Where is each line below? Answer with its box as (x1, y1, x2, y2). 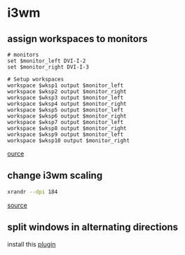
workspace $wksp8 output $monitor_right (7, 125, 128, 132)
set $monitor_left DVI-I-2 (7, 57, 86, 64)
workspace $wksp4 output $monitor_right (7, 100, 128, 107)
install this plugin (7, 240, 56, 248)
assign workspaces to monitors (7, 33, 149, 45)
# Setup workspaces (7, 76, 64, 83)
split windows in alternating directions (7, 221, 179, 233)
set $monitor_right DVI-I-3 (7, 64, 90, 71)
